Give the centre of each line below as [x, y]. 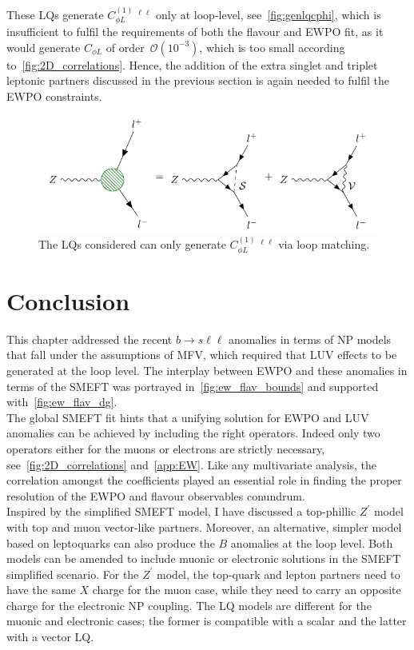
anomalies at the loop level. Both [312, 542]
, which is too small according [272, 47]
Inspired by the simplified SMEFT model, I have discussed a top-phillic [181, 511]
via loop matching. [324, 244]
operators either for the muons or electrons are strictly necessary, [166, 448]
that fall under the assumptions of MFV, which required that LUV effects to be [202, 355]
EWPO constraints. [54, 96]
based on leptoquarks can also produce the [111, 542]
